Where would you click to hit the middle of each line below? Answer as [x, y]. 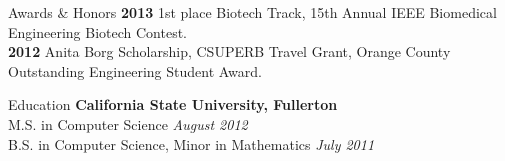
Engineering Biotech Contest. [98, 31]
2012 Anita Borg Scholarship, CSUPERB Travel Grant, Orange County [229, 51]
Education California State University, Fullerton [173, 104]
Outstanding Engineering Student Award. [135, 70]
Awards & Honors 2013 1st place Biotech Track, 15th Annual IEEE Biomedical [252, 12]
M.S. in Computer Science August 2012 [128, 123]
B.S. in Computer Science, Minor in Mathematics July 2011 [191, 143]
